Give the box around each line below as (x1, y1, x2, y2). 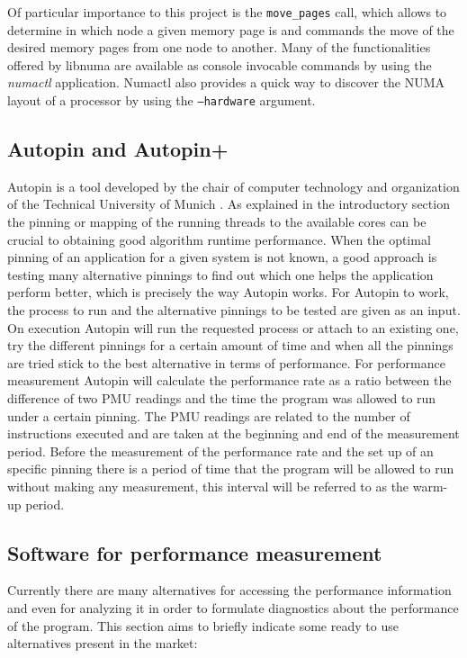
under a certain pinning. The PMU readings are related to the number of (7, 406, 410, 425)
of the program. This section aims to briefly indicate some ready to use (7, 616, 399, 635)
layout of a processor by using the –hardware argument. (7, 91, 316, 110)
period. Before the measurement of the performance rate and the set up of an (7, 441, 434, 460)
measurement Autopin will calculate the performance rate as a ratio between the (7, 371, 452, 390)
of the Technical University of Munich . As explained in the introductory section (7, 194, 450, 213)
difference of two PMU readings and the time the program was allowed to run (7, 389, 436, 408)
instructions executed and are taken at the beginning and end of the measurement (7, 424, 460, 443)
